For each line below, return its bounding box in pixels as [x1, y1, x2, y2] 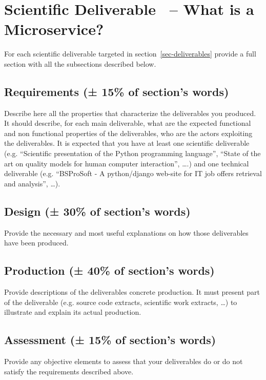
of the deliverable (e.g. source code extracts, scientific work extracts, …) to [4, 296, 237, 307]
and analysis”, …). [4, 178, 60, 188]
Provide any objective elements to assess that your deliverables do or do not [4, 356, 243, 367]
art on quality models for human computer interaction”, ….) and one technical [4, 158, 249, 168]
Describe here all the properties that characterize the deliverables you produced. [4, 107, 256, 118]
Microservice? [4, 18, 104, 40]
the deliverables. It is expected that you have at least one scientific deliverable [4, 138, 250, 148]
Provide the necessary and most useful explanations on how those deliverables [4, 227, 249, 238]
